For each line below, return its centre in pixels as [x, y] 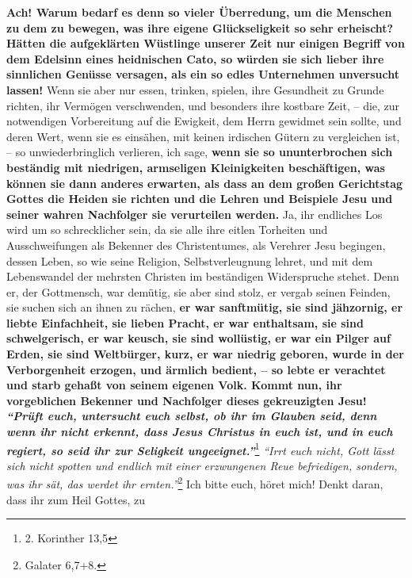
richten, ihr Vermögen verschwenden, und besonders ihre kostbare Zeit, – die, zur [203, 105]
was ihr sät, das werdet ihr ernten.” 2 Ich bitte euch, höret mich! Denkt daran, [195, 483]
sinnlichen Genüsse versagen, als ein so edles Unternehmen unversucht [203, 74]
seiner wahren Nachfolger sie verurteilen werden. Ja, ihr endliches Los [195, 214]
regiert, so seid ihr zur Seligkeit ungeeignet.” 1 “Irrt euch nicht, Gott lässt [200, 449]
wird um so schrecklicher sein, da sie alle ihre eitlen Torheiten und [167, 230]
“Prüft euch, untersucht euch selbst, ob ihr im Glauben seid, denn [192, 416]
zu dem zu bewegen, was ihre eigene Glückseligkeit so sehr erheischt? [200, 27]
